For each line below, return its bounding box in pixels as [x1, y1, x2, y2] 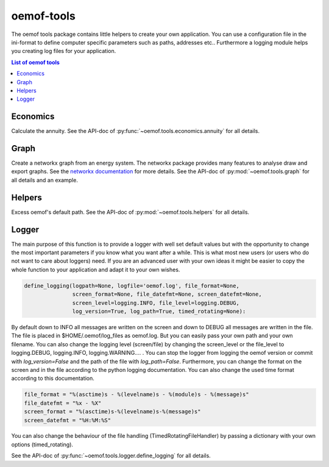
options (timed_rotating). [11, 441, 73, 448]
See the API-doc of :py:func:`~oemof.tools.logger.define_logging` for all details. [11, 452, 211, 460]
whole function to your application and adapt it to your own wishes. [11, 266, 180, 273]
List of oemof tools [11, 59, 60, 66]
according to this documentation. [11, 375, 94, 382]
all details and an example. [11, 176, 79, 184]
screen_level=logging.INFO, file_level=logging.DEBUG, [72, 299, 240, 306]
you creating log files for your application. [11, 48, 116, 55]
